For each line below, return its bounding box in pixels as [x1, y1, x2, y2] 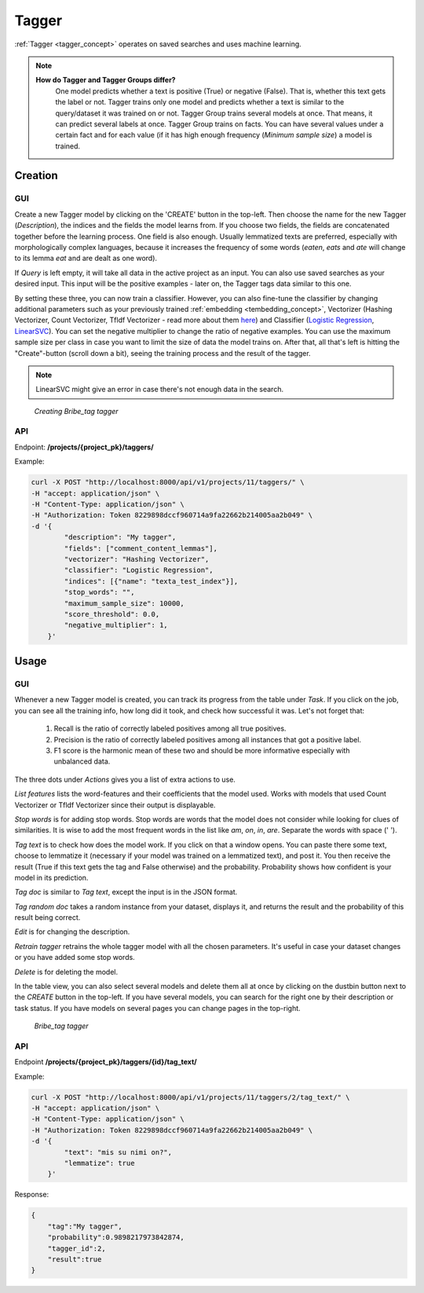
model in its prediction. [14, 873, 89, 882]
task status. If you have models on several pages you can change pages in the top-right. [14, 1003, 302, 1013]
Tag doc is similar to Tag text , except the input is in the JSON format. [14, 888, 238, 897]
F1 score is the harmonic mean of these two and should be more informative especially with [53, 745, 350, 755]
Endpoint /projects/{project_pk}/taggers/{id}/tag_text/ [14, 1057, 197, 1067]
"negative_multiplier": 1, [64, 621, 168, 630]
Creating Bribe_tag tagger [34, 406, 119, 416]
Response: [14, 1190, 49, 1200]
